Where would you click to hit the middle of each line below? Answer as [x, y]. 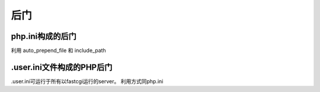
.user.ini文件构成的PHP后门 [62, 67]
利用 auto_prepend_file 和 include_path [58, 51]
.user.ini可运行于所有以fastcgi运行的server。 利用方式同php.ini [87, 81]
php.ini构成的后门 [44, 36]
